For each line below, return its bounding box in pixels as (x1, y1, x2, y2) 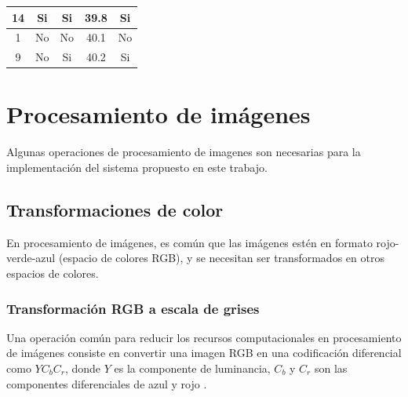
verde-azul (6, 249, 56, 266)
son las (314, 359, 348, 376)
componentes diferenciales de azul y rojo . (6, 375, 207, 392)
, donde (64, 359, 101, 376)
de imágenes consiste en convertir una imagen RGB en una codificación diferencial (6, 344, 402, 361)
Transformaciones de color (6, 197, 224, 221)
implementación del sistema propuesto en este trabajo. (6, 159, 268, 175)
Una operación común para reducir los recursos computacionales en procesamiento (6, 329, 402, 345)
